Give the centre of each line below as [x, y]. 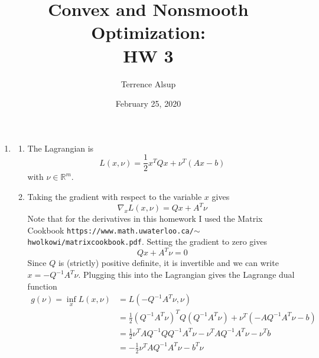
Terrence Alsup [148, 83]
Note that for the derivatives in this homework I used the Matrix [145, 219]
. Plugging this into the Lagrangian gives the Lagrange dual [186, 275]
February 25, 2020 [148, 104]
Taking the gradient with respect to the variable [115, 196]
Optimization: [148, 32]
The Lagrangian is [61, 148]
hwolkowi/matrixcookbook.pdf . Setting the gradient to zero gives [147, 242]
